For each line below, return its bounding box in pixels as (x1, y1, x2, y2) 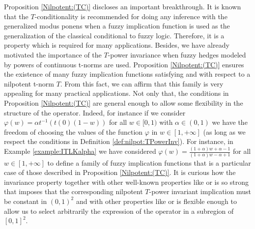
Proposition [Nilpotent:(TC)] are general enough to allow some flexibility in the (4, 97, 243, 108)
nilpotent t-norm (4, 78, 54, 88)
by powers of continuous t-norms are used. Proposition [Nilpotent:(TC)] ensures (4, 59, 244, 69)
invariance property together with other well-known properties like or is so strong (4, 176, 249, 187)
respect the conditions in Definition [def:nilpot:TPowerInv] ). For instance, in (4, 136, 233, 146)
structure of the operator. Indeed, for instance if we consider (4, 107, 186, 117)
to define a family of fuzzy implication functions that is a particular (47, 157, 251, 168)
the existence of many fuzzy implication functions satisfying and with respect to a (4, 69, 251, 79)
